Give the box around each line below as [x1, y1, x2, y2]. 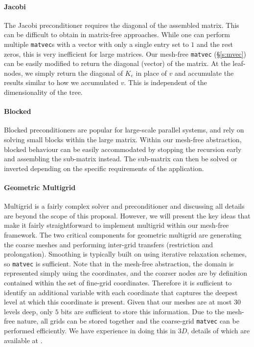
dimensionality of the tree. [4, 87, 83, 97]
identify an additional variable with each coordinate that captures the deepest [4, 287, 238, 297]
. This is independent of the [124, 77, 207, 87]
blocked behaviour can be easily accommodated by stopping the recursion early [4, 144, 242, 154]
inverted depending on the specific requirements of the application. [4, 163, 204, 173]
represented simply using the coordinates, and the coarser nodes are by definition [4, 268, 247, 278]
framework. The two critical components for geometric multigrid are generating [4, 230, 242, 240]
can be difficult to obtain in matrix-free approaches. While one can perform [4, 29, 230, 40]
